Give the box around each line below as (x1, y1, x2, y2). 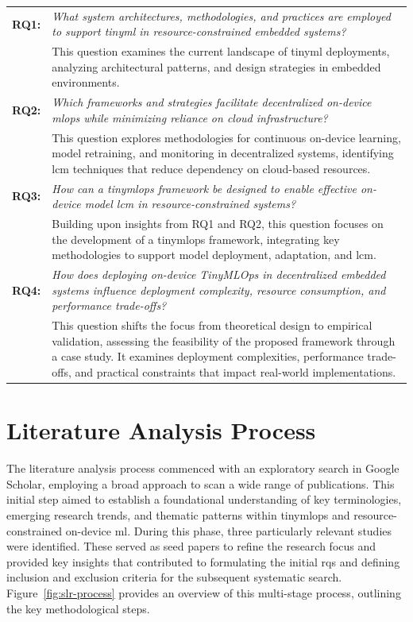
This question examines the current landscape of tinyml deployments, (52, 43, 390, 60)
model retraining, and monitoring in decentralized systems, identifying (52, 145, 394, 161)
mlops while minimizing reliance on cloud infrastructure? (52, 109, 328, 126)
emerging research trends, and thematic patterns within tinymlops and (6, 506, 350, 523)
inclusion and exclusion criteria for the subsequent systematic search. (6, 569, 342, 585)
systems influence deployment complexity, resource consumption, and (52, 281, 386, 298)
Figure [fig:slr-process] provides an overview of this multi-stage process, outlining (6, 584, 401, 601)
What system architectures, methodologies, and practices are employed (52, 7, 391, 24)
